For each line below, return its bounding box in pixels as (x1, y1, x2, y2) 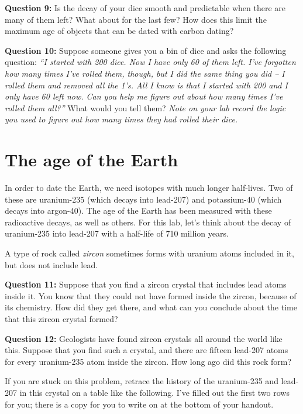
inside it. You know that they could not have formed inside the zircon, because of (5, 289, 297, 302)
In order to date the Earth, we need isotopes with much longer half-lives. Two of (5, 182, 293, 194)
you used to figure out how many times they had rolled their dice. (5, 113, 238, 125)
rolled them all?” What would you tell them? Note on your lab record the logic (5, 101, 286, 114)
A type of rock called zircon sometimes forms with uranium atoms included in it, (5, 247, 294, 259)
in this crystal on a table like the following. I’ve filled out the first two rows (19, 386, 290, 398)
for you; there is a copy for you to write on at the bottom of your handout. (5, 398, 274, 410)
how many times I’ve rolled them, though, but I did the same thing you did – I (5, 67, 285, 79)
